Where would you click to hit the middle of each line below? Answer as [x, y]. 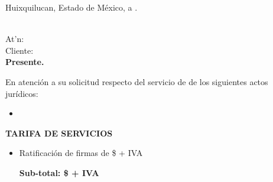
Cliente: [19, 50]
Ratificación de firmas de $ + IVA [81, 153]
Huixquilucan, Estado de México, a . [71, 7]
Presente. [25, 62]
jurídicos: [22, 93]
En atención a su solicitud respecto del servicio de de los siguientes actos [137, 81]
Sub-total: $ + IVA [59, 172]
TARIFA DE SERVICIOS [59, 133]
